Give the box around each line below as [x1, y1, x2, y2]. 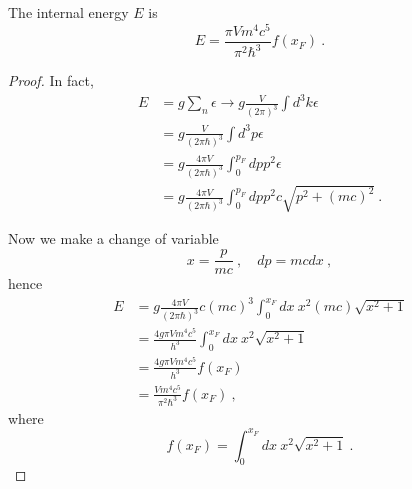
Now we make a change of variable [8, 228, 219, 249]
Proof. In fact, [8, 70, 94, 91]
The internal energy [8, 2, 129, 22]
